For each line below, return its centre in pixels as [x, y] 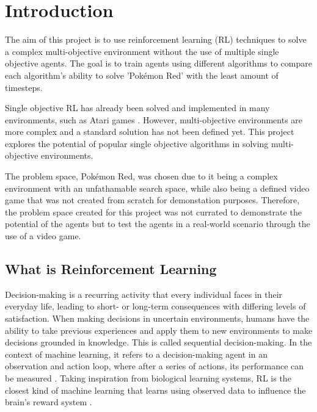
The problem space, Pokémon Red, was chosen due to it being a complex [141, 176]
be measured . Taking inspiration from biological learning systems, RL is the [148, 378]
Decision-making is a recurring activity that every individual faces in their [144, 294]
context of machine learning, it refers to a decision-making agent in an [136, 354]
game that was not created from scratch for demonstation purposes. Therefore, [152, 200]
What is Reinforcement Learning [111, 269]
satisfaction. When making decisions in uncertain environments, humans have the [157, 318]
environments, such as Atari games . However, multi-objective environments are [154, 119]
